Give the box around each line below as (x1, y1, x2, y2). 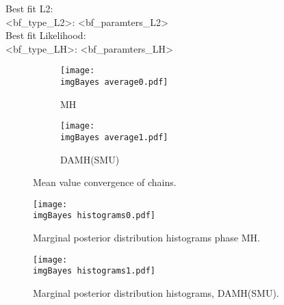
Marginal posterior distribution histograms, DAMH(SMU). (33, 286, 279, 300)
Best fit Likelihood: (5, 28, 86, 42)
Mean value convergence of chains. (33, 175, 177, 189)
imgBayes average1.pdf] (60, 132, 168, 142)
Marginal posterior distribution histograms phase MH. (33, 230, 260, 245)
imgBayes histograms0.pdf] (33, 211, 155, 221)
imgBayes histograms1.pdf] (33, 266, 155, 276)
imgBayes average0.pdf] (60, 77, 168, 88)
